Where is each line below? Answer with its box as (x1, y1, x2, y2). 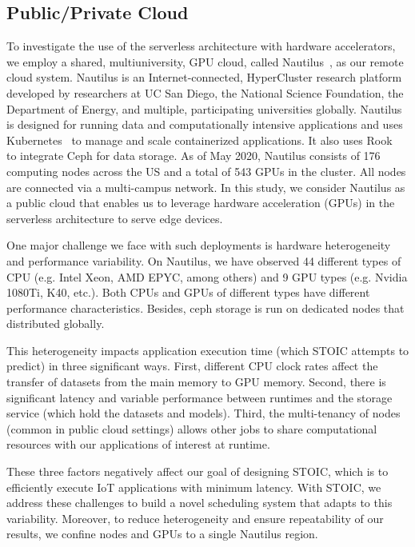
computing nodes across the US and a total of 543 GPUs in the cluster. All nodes (6, 162, 406, 179)
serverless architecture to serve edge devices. (6, 210, 223, 226)
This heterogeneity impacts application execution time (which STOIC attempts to (6, 341, 409, 358)
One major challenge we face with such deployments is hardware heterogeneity (6, 237, 391, 254)
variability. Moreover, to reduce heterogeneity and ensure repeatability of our (6, 509, 384, 526)
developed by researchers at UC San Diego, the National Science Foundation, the (6, 84, 404, 101)
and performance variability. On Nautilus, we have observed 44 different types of (6, 252, 401, 269)
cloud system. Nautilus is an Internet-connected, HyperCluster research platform (6, 69, 402, 86)
